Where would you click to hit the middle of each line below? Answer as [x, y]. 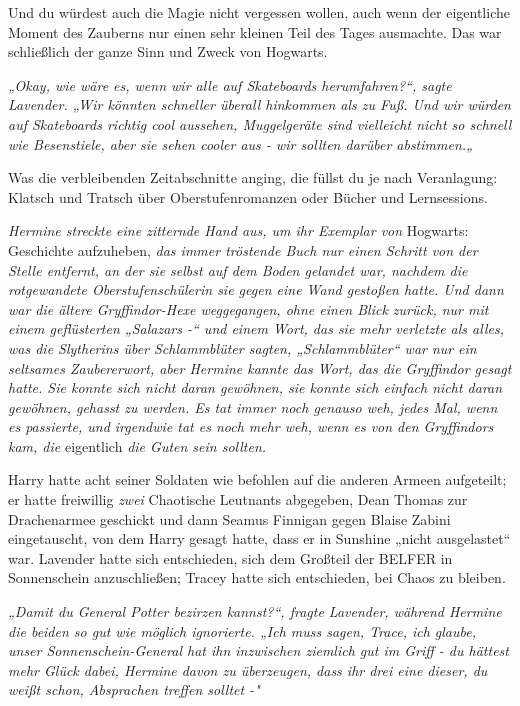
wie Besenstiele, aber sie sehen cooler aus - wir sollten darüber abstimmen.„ [240, 143]
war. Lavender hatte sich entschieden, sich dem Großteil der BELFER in [230, 557]
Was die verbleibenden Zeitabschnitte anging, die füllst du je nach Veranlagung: [253, 177]
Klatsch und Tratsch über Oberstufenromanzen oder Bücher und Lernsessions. [248, 196]
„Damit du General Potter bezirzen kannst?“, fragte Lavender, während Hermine [255, 611]
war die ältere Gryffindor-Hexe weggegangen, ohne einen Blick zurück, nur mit [248, 308]
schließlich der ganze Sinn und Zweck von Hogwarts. [168, 51]
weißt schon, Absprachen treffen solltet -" [134, 689]
